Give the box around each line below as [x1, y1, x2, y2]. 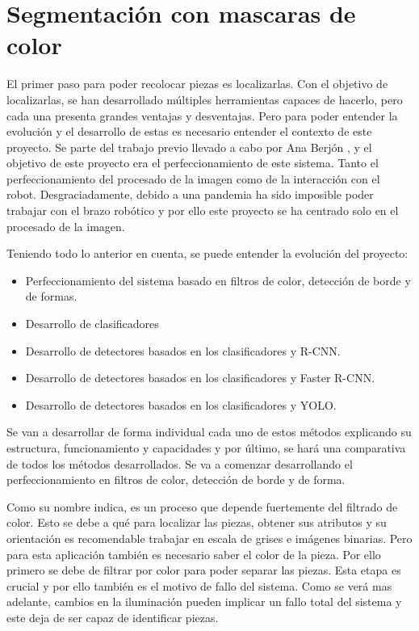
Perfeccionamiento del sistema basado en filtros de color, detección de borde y [25, 271, 411, 288]
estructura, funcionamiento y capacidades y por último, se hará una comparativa [6, 440, 406, 456]
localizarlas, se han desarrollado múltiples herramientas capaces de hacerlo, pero [6, 90, 403, 107]
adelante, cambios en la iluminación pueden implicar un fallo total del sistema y [6, 593, 402, 610]
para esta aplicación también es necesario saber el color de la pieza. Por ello [6, 545, 381, 562]
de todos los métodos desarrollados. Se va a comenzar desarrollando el [6, 455, 353, 472]
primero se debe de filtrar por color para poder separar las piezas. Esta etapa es [6, 562, 401, 578]
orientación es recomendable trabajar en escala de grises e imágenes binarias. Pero [6, 529, 413, 546]
